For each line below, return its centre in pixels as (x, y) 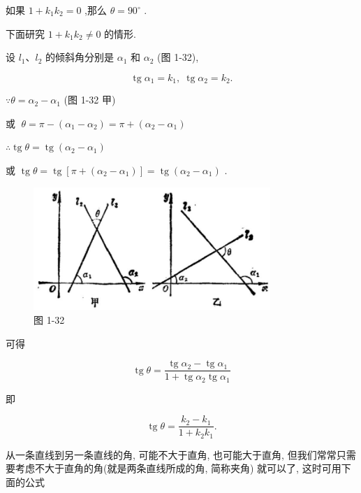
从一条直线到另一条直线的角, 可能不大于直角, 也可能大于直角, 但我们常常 (171, 454)
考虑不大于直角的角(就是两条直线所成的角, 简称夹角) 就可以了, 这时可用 (178, 468)
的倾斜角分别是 (80, 57)
